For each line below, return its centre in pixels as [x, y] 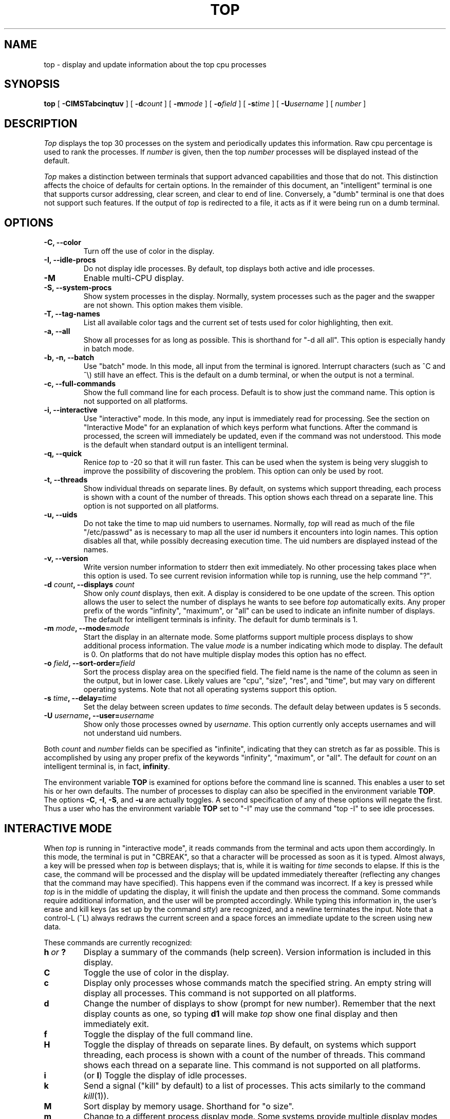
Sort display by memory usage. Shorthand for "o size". [189, 1106]
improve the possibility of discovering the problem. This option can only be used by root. [233, 471]
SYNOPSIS [32, 84]
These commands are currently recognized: [118, 942]
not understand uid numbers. [133, 733]
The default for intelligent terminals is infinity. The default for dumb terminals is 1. [221, 620]
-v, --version [66, 558]
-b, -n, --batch [69, 358]
